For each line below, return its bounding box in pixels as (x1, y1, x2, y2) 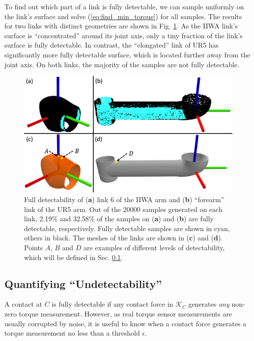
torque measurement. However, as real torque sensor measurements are (19, 308, 232, 318)
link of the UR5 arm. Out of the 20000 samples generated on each (24, 204, 223, 214)
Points (24, 242, 43, 252)
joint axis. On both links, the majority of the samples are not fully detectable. (4, 59, 239, 69)
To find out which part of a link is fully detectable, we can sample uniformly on (4, 1, 244, 11)
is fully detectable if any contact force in (52, 299, 173, 309)
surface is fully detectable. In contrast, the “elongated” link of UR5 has (4, 40, 219, 50)
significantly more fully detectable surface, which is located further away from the (4, 49, 251, 59)
